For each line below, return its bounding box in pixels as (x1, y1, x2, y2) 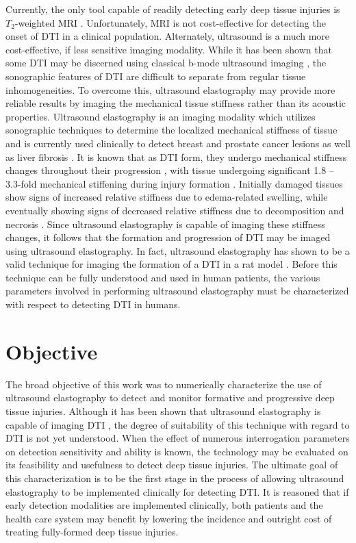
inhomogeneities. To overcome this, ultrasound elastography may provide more (5, 82, 335, 97)
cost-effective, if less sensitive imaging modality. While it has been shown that (5, 42, 332, 56)
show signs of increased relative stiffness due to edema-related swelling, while (5, 190, 328, 204)
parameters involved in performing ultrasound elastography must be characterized (5, 283, 349, 298)
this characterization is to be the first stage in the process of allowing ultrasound (5, 470, 344, 485)
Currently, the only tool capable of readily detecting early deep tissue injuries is (5, 2, 340, 16)
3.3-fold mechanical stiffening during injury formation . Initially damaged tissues (5, 176, 343, 190)
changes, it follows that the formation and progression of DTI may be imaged (5, 230, 331, 244)
